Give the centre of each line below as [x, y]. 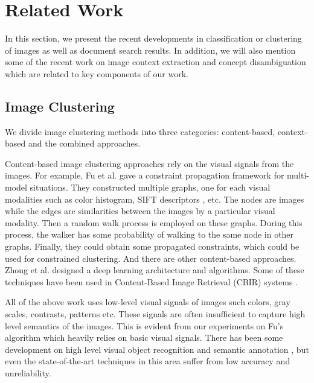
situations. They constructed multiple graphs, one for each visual [150, 187]
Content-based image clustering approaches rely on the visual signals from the [149, 163]
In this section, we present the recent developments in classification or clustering [153, 38]
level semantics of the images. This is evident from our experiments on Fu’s [144, 325]
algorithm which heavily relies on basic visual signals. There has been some [144, 337]
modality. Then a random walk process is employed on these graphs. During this [154, 222]
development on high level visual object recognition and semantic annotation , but [157, 349]
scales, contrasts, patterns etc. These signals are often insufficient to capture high [155, 314]
